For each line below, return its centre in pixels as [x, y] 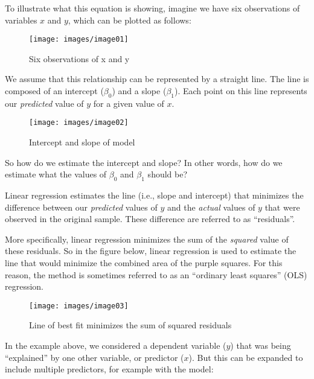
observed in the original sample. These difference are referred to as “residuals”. [150, 219]
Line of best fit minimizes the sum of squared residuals [130, 325]
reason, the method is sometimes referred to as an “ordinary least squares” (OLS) [156, 274]
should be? [168, 174]
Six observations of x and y [79, 58]
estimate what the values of [56, 174]
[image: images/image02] [79, 123]
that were [282, 207]
